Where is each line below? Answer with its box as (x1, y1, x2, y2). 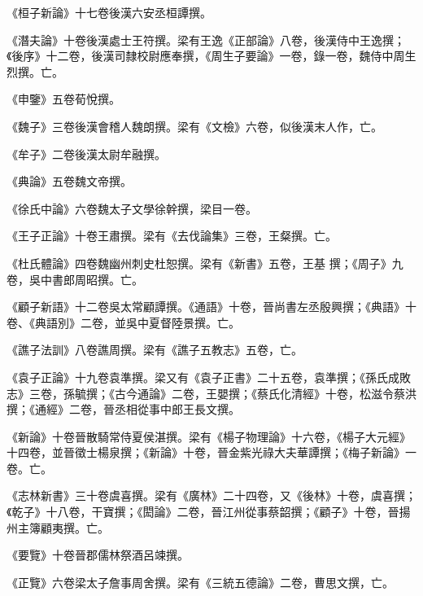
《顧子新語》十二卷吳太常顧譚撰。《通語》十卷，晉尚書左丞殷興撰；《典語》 (7, 298, 405, 315)
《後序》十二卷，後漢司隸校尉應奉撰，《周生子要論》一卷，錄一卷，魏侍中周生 (7, 47, 416, 64)
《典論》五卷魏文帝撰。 (7, 173, 132, 190)
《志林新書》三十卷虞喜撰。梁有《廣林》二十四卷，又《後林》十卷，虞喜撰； (7, 487, 416, 504)
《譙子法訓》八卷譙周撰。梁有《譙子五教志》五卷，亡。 (7, 341, 303, 358)
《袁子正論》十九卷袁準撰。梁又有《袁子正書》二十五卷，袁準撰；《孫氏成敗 (7, 368, 411, 385)
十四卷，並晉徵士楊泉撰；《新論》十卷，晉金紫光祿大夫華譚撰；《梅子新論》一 (7, 444, 416, 461)
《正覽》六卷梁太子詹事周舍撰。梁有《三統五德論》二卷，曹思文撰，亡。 (7, 573, 394, 590)
